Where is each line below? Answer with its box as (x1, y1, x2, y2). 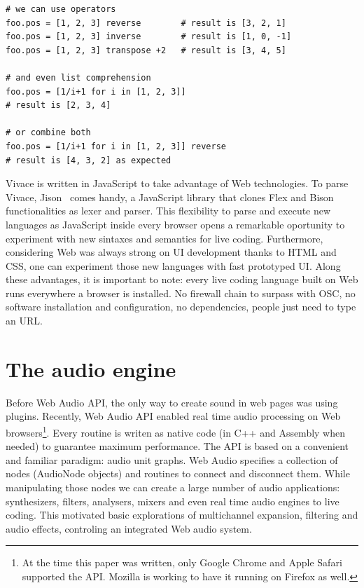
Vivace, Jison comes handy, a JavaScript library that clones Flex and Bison (6, 189, 334, 204)
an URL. (6, 313, 43, 328)
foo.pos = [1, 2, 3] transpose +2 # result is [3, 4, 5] (6, 45, 286, 55)
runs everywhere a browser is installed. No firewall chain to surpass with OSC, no (6, 285, 356, 300)
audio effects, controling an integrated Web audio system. (6, 521, 252, 535)
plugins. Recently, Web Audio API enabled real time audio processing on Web (6, 409, 341, 423)
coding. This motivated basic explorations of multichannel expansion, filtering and (6, 507, 358, 522)
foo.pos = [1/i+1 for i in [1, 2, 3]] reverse (6, 141, 226, 151)
